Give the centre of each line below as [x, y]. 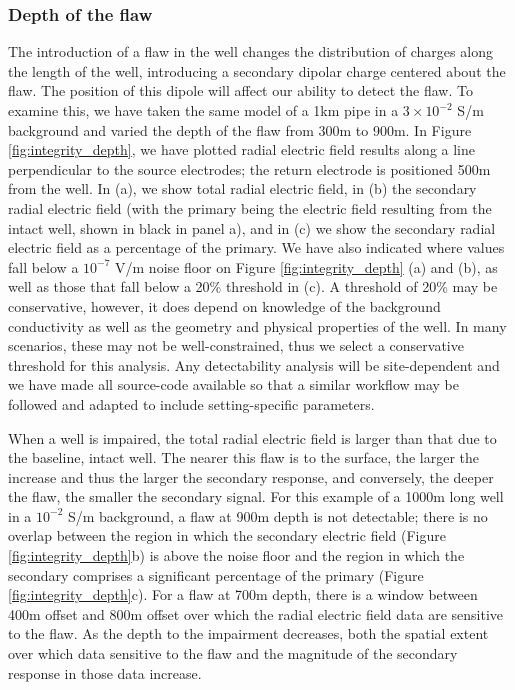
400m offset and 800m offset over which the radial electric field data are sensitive [256, 613]
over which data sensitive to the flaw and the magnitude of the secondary [233, 653]
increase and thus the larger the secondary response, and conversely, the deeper [251, 476]
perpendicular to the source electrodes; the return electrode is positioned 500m [249, 168]
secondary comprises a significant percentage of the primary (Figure [216, 574]
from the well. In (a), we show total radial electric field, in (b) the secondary [242, 188]
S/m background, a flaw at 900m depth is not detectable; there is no [277, 515]
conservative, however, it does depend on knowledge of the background [224, 305]
